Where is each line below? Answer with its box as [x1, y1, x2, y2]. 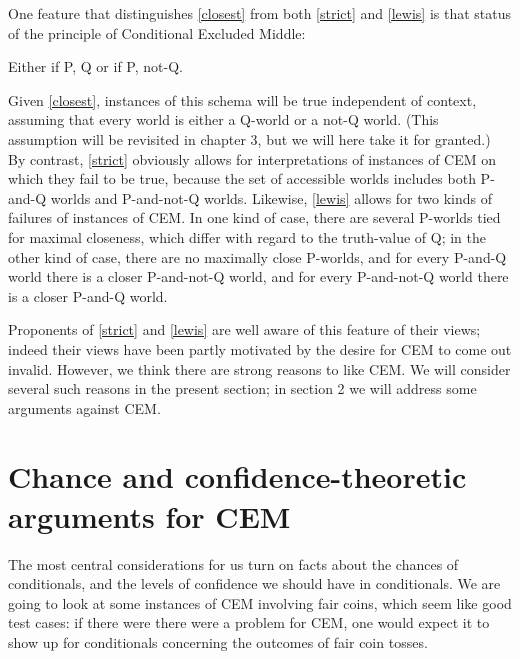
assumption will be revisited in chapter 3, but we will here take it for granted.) [8, 128, 491, 149]
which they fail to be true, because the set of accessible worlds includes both [8, 168, 476, 189]
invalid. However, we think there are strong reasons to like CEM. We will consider [8, 358, 511, 379]
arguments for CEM [8, 495, 291, 536]
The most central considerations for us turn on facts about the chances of [8, 553, 459, 574]
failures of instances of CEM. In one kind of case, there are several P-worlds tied [8, 207, 501, 228]
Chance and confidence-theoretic [8, 456, 467, 497]
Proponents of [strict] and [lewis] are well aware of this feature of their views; [8, 319, 481, 340]
